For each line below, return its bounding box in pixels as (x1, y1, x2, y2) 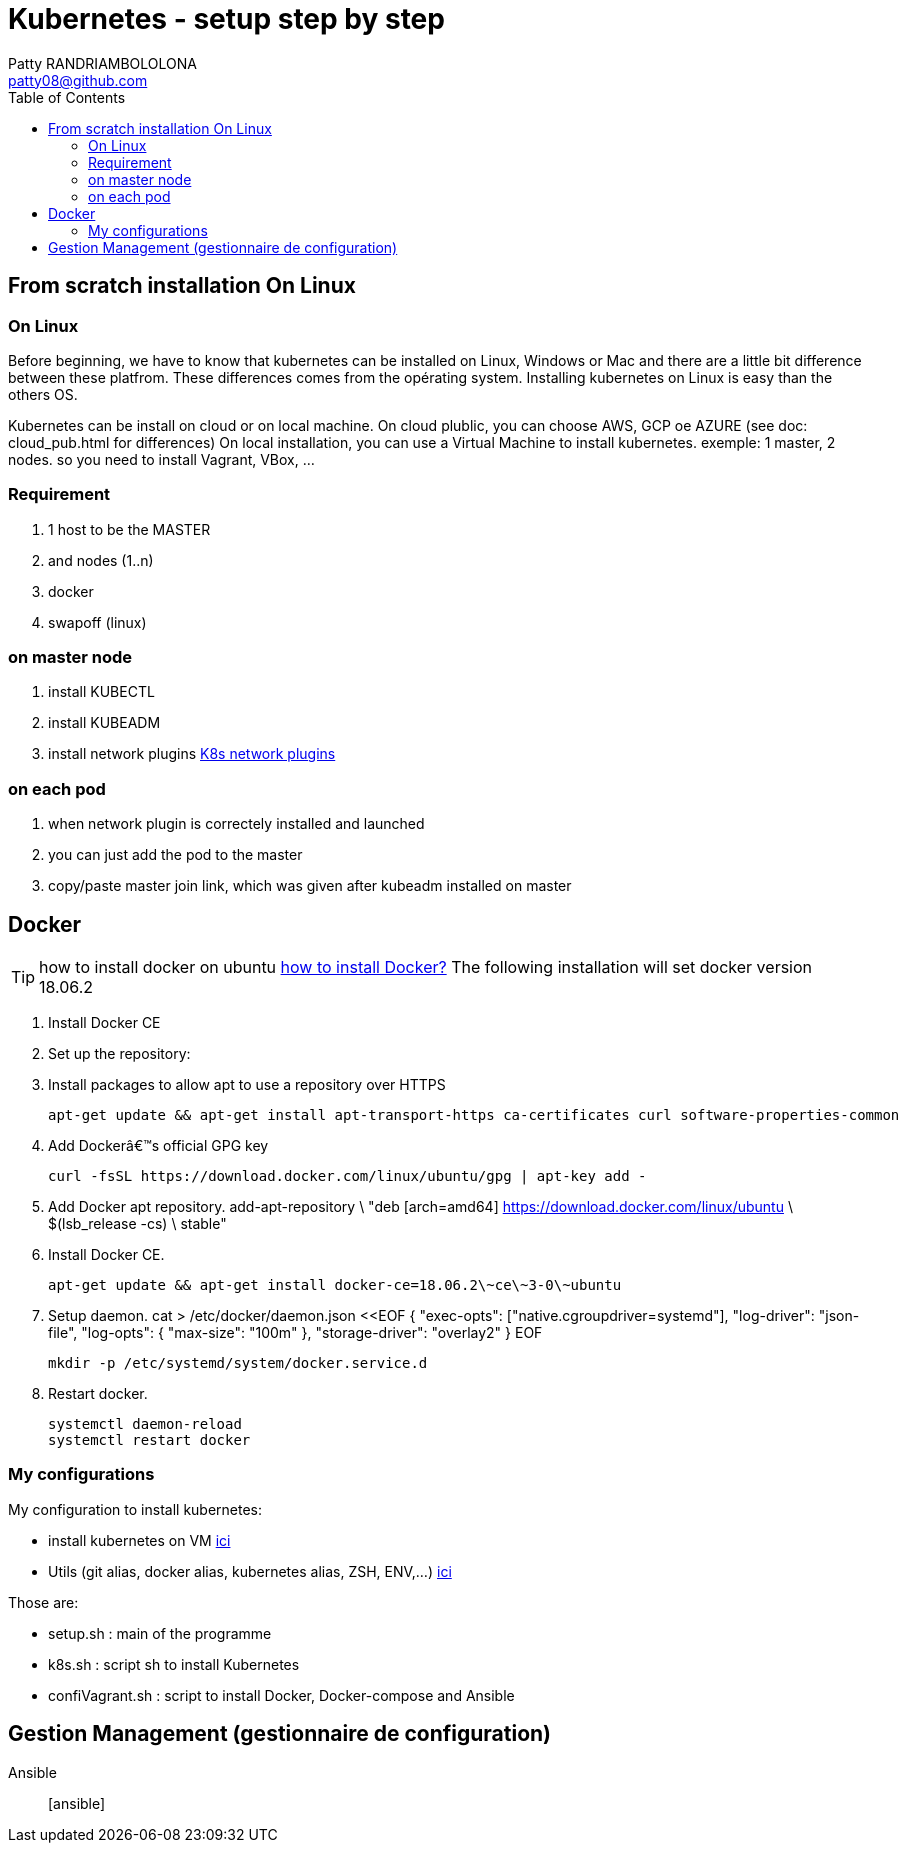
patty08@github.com (8, 71, 148, 89)
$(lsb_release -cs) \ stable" (48, 1215, 227, 1233)
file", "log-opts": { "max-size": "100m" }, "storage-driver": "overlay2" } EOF (48, 1324, 543, 1342)
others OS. (8, 385, 78, 403)
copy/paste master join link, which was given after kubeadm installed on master (48, 877, 572, 895)
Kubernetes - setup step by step (8, 2, 445, 36)
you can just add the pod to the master (48, 846, 303, 864)
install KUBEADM (48, 714, 161, 732)
